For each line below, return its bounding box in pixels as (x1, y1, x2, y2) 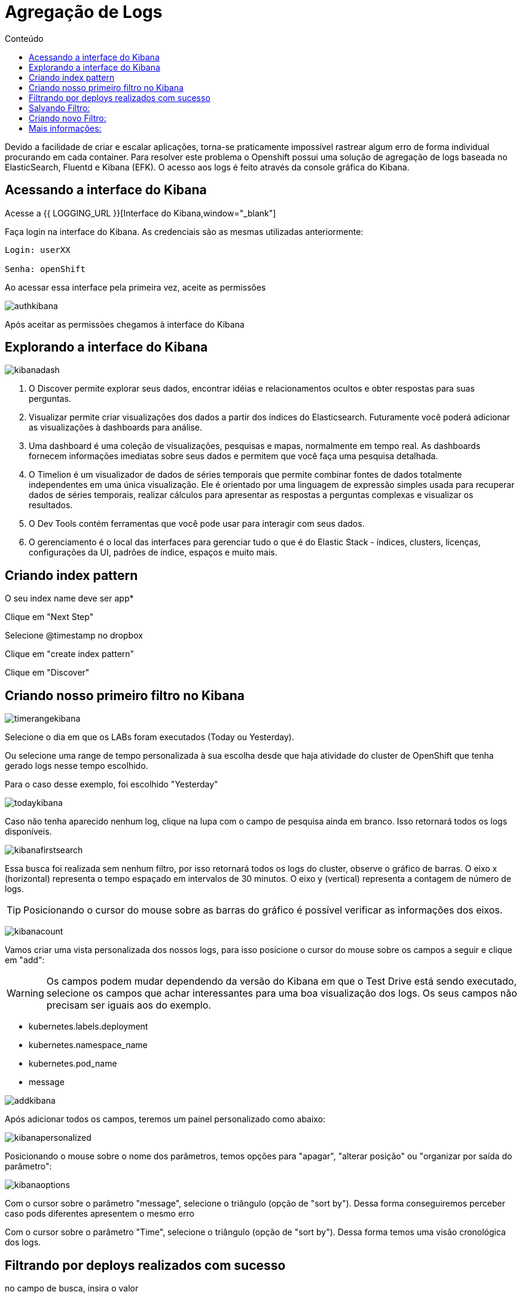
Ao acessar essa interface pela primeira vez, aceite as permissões (5, 282, 266, 292)
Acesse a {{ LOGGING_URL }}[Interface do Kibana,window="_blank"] (5, 207, 276, 218)
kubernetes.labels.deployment (29, 1021, 148, 1032)
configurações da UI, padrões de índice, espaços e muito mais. (29, 547, 277, 558)
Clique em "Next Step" (5, 612, 94, 622)
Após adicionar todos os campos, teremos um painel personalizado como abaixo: (5, 1114, 326, 1125)
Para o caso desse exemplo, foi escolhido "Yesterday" (5, 779, 218, 790)
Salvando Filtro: (29, 102, 90, 113)
